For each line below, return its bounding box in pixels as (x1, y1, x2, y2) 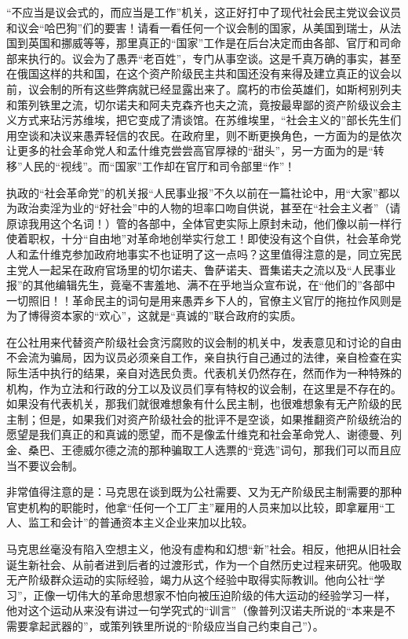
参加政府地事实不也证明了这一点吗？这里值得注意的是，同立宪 (71, 245, 391, 262)
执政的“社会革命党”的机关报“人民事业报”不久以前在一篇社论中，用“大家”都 (6, 184, 389, 200)
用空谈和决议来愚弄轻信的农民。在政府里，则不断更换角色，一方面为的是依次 (6, 127, 402, 143)
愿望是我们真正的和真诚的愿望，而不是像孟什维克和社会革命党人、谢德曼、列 (6, 426, 402, 443)
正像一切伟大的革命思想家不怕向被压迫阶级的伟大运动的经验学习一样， (33, 586, 396, 603)
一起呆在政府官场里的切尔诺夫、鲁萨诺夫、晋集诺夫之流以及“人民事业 (38, 261, 396, 277)
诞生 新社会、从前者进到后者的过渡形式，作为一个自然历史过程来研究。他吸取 (6, 556, 402, 572)
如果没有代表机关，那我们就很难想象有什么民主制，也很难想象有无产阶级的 (6, 395, 391, 412)
